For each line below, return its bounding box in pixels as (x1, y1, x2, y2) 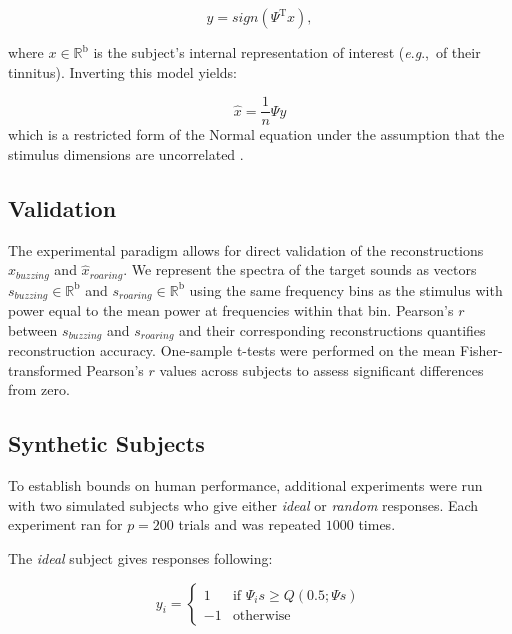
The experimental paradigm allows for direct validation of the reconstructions (8, 239, 484, 260)
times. (358, 514, 396, 535)
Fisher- (459, 340, 503, 361)
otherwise (232, 608, 291, 623)
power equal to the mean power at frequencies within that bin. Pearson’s (8, 300, 454, 321)
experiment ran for (8, 514, 123, 535)
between (8, 319, 58, 340)
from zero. (8, 379, 70, 400)
